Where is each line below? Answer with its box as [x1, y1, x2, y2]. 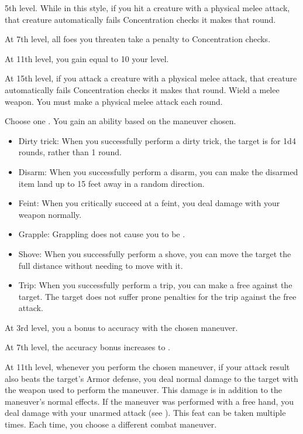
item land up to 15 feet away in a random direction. [18, 177, 205, 189]
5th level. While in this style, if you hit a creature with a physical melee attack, [5, 2, 290, 13]
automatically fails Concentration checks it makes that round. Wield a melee [5, 83, 280, 95]
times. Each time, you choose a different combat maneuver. [5, 418, 217, 430]
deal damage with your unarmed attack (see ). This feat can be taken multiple [5, 406, 286, 419]
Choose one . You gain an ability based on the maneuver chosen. [5, 115, 236, 127]
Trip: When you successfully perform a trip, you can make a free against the [18, 279, 292, 291]
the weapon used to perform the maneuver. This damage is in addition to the [5, 384, 283, 396]
